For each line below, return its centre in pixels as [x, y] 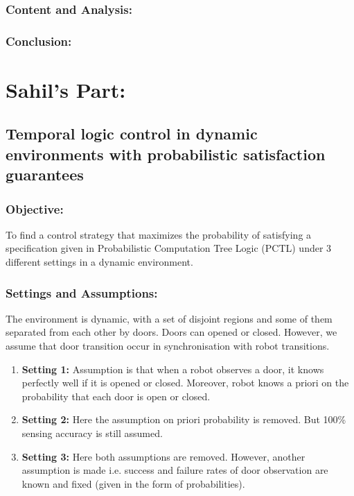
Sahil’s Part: [66, 89]
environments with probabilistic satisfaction [166, 154]
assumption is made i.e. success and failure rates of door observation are [175, 470]
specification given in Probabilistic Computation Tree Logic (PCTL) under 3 [169, 248]
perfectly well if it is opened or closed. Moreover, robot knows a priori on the [185, 383]
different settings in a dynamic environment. [99, 262]
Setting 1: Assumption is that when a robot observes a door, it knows [173, 369]
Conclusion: [39, 41]
